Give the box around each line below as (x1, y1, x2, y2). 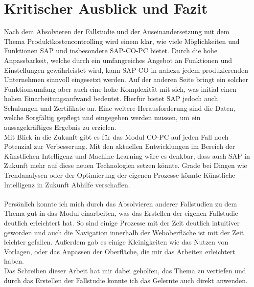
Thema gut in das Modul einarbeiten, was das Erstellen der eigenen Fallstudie (4, 208, 238, 218)
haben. (4, 256, 24, 266)
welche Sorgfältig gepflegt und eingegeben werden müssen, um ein (4, 112, 201, 123)
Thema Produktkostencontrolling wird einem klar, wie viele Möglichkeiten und (4, 36, 240, 46)
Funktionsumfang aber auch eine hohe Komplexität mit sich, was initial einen (4, 83, 236, 94)
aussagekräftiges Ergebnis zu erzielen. (4, 122, 116, 132)
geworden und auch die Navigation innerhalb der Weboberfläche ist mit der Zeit (4, 227, 244, 237)
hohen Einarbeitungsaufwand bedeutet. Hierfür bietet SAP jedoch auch (4, 93, 218, 103)
